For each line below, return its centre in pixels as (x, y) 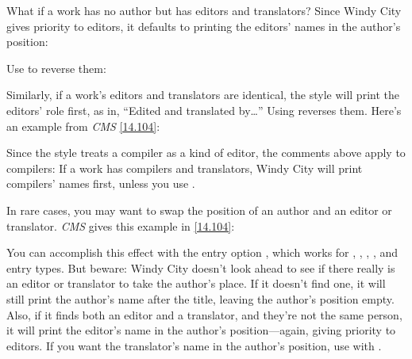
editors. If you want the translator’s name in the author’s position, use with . (194, 345)
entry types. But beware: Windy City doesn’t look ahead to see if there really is (201, 267)
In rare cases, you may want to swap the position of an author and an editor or (199, 210)
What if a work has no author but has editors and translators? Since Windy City (204, 10)
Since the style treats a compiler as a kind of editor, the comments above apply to (206, 153)
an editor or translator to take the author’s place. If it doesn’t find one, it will (196, 283)
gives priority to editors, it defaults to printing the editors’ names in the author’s (204, 26)
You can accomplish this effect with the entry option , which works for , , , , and (202, 252)
